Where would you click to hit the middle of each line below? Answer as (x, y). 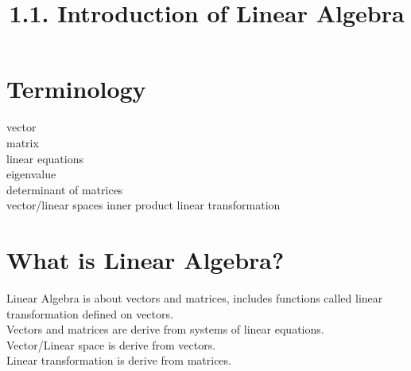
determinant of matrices (65, 189)
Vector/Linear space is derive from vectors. (111, 344)
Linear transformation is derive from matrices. (119, 360)
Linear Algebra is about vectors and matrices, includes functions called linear (195, 298)
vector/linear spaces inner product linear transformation (143, 205)
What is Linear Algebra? (145, 260)
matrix (23, 142)
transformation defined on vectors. (90, 313)
